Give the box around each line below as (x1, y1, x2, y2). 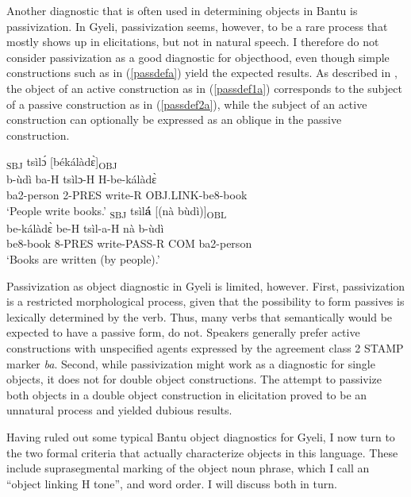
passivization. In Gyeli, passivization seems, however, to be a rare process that (6, 17, 388, 34)
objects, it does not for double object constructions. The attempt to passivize (6, 371, 382, 387)
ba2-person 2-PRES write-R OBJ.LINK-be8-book (6, 187, 248, 203)
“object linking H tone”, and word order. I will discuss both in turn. (6, 475, 337, 491)
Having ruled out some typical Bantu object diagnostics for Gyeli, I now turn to (6, 428, 395, 445)
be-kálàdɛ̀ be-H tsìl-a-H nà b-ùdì (6, 219, 164, 236)
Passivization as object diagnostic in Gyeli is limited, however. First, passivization (6, 277, 405, 294)
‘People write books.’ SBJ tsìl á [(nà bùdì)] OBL (6, 202, 227, 221)
